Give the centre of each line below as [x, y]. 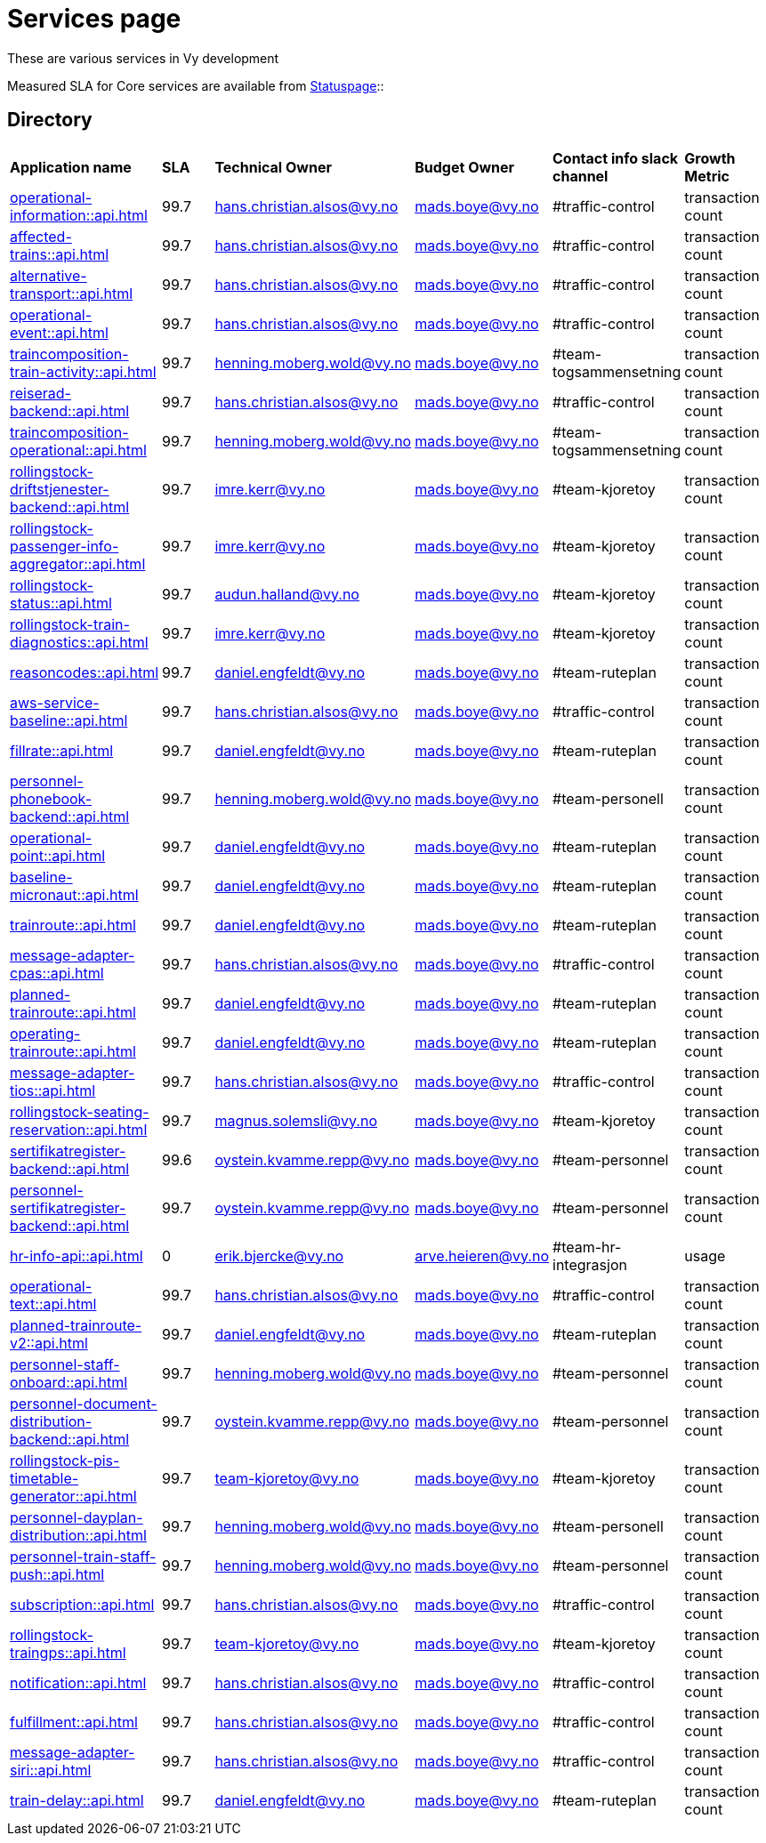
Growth [710, 158]
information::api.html [79, 215]
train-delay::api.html [77, 1800]
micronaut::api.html [74, 894]
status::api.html [61, 603]
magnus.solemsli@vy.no [296, 1120]
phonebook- [51, 798]
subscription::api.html [82, 1604]
